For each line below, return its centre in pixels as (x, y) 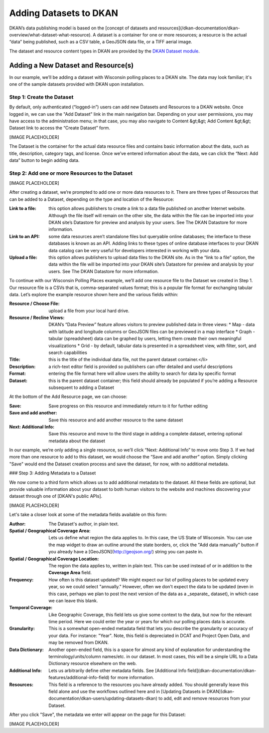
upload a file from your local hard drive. (89, 311)
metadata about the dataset (77, 441)
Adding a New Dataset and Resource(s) (71, 65)
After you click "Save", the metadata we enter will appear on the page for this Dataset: (98, 715)
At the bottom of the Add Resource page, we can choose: (68, 396)
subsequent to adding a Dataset (81, 387)
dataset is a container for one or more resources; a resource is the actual (172, 34)
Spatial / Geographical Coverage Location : (54, 559)
